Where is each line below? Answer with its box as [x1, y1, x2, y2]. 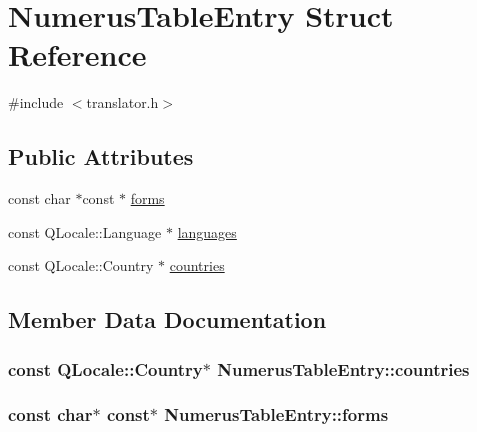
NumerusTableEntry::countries [217, 356, 470, 381]
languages [177, 221, 237, 242]
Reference [8, 34, 147, 75]
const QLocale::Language [8, 221, 162, 242]
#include [8, 92, 64, 113]
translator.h [86, 92, 159, 113]
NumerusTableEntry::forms [164, 402, 389, 427]
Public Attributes [8, 141, 194, 172]
